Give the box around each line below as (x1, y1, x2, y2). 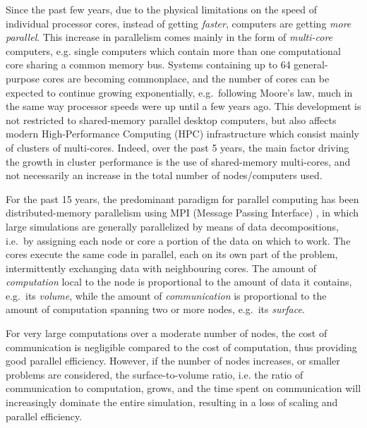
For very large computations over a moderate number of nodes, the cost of (6, 326, 327, 341)
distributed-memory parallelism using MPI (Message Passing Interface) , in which (6, 205, 359, 220)
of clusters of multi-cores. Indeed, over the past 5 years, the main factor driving (6, 140, 349, 154)
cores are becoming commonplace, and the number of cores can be (42, 71, 330, 85)
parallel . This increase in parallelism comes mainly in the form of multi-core (6, 30, 333, 44)
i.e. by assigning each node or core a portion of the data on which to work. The (6, 233, 351, 247)
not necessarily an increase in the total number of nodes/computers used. (6, 168, 323, 183)
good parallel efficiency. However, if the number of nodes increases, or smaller (6, 353, 340, 368)
